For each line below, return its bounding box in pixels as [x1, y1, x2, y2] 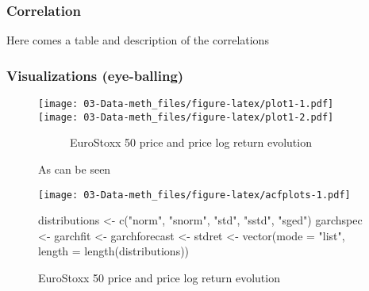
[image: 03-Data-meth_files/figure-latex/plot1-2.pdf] [38, 111, 334, 123]
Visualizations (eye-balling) [6, 65, 184, 85]
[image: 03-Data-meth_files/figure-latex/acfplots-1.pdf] [38, 189, 351, 201]
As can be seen [38, 160, 111, 177]
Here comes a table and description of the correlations [6, 32, 269, 48]
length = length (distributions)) [38, 243, 190, 259]
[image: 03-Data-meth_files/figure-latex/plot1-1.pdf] [38, 98, 334, 110]
